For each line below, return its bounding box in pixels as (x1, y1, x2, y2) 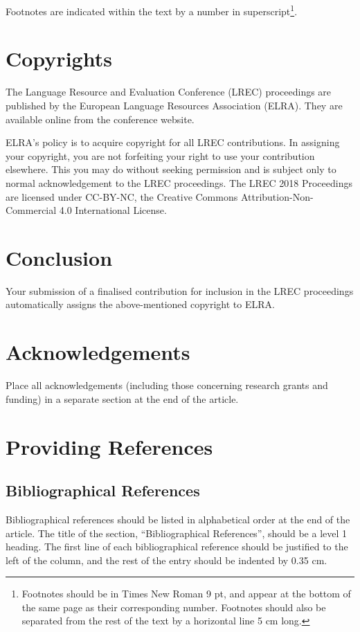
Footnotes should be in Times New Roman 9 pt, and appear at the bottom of (21, 586, 351, 601)
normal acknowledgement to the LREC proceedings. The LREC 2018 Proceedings (6, 175, 352, 190)
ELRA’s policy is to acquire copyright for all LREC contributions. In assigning (6, 135, 340, 150)
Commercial (6, 203, 57, 217)
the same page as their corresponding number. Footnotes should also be (21, 599, 326, 614)
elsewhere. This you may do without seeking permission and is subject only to (6, 162, 336, 177)
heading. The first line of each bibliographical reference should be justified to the (6, 539, 348, 554)
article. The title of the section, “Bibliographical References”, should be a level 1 (6, 525, 348, 540)
